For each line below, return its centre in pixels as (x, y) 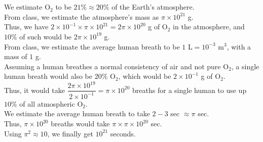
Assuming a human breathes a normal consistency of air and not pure (112, 66)
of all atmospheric (47, 103)
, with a (239, 46)
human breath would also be (48, 76)
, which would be (145, 76)
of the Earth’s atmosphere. (153, 7)
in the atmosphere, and (209, 27)
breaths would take (80, 124)
